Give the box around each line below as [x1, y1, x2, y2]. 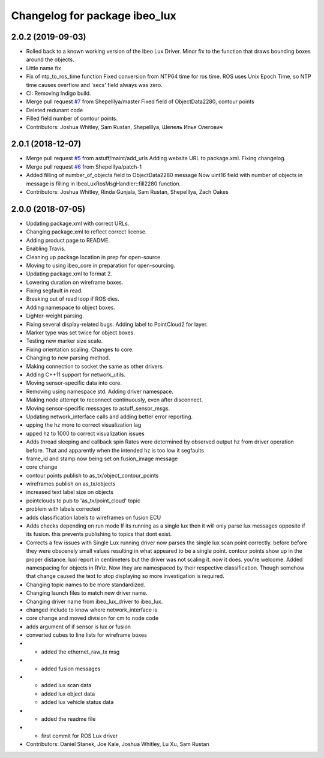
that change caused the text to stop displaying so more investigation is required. [26, 573, 224, 580]
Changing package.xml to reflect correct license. [26, 228, 147, 235]
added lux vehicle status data [41, 699, 114, 706]
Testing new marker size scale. [26, 337, 103, 344]
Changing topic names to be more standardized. [26, 581, 146, 588]
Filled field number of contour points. [26, 115, 118, 122]
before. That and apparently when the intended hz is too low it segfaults [26, 447, 204, 454]
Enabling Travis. [26, 245, 66, 252]
